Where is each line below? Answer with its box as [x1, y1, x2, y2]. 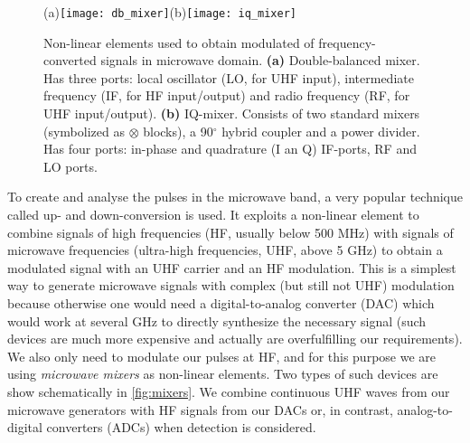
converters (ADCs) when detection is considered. [46, 418, 316, 437]
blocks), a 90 [143, 121, 213, 140]
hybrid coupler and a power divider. [221, 121, 420, 140]
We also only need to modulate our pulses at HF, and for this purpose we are [7, 346, 437, 365]
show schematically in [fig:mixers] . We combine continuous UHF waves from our [7, 382, 450, 401]
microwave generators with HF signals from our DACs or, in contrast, [7, 400, 393, 419]
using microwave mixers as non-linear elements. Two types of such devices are [7, 364, 438, 383]
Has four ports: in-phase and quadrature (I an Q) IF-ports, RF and [43, 139, 417, 158]
